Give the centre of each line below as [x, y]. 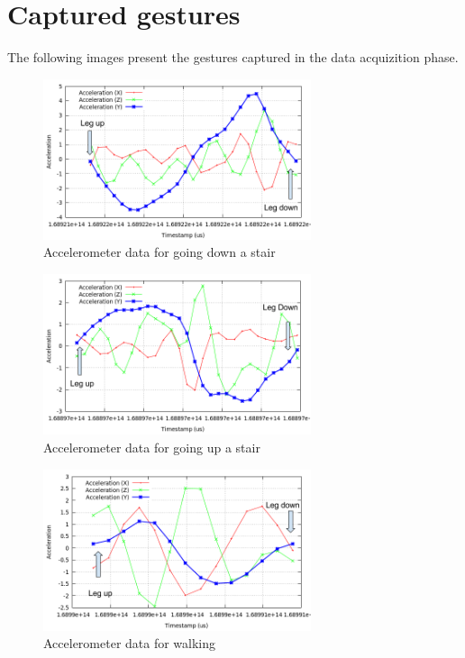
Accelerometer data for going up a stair [152, 448]
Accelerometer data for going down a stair [160, 252]
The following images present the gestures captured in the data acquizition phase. [233, 57]
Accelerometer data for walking [130, 643]
